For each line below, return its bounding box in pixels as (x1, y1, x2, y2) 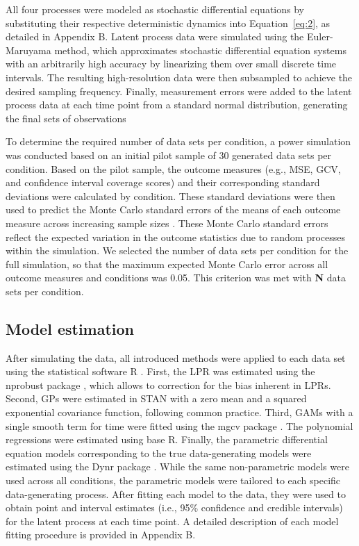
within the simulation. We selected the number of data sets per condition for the (6, 243, 349, 258)
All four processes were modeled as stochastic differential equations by (6, 2, 304, 16)
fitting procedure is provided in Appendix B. (6, 527, 196, 542)
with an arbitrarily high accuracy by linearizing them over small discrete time (6, 56, 337, 71)
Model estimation (6, 317, 135, 339)
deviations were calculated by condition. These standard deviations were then (6, 188, 335, 203)
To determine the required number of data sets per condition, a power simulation (6, 134, 351, 149)
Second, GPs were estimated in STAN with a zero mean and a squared (6, 391, 307, 406)
